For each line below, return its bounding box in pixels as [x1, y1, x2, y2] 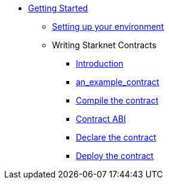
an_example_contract [76, 77, 159, 87]
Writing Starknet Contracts [52, 40, 156, 50]
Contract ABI [76, 114, 126, 124]
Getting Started [28, 3, 88, 13]
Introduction [76, 58, 124, 68]
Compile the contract [76, 95, 159, 105]
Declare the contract [76, 132, 156, 142]
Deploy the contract [76, 151, 154, 161]
